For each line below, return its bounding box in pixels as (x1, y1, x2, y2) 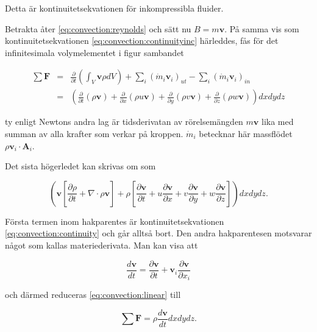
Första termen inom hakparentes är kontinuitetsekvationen (5, 214, 224, 227)
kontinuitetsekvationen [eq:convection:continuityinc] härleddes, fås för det (5, 34, 279, 47)
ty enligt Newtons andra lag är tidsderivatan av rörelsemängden (5, 115, 243, 128)
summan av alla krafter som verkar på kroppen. (5, 127, 183, 140)
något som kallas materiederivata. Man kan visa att (5, 239, 198, 251)
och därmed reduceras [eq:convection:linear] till (5, 288, 181, 301)
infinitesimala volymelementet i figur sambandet (5, 46, 184, 58)
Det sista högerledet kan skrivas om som (5, 160, 156, 172)
